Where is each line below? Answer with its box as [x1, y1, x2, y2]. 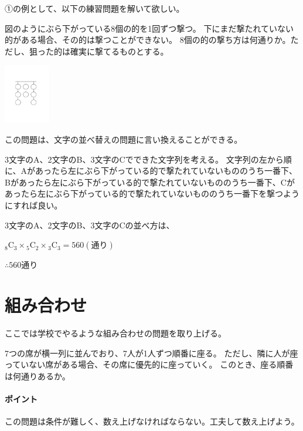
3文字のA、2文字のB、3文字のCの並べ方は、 [5, 218, 175, 231]
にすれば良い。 [5, 199, 63, 211]
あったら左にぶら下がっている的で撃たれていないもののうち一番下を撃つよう [5, 187, 299, 200]
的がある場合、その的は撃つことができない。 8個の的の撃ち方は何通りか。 [5, 33, 291, 46]
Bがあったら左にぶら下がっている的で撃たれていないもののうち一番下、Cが [5, 176, 295, 188]
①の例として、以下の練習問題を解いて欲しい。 [5, 2, 185, 14]
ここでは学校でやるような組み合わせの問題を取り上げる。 [5, 326, 226, 339]
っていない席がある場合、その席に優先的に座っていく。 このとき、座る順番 [5, 358, 294, 371]
